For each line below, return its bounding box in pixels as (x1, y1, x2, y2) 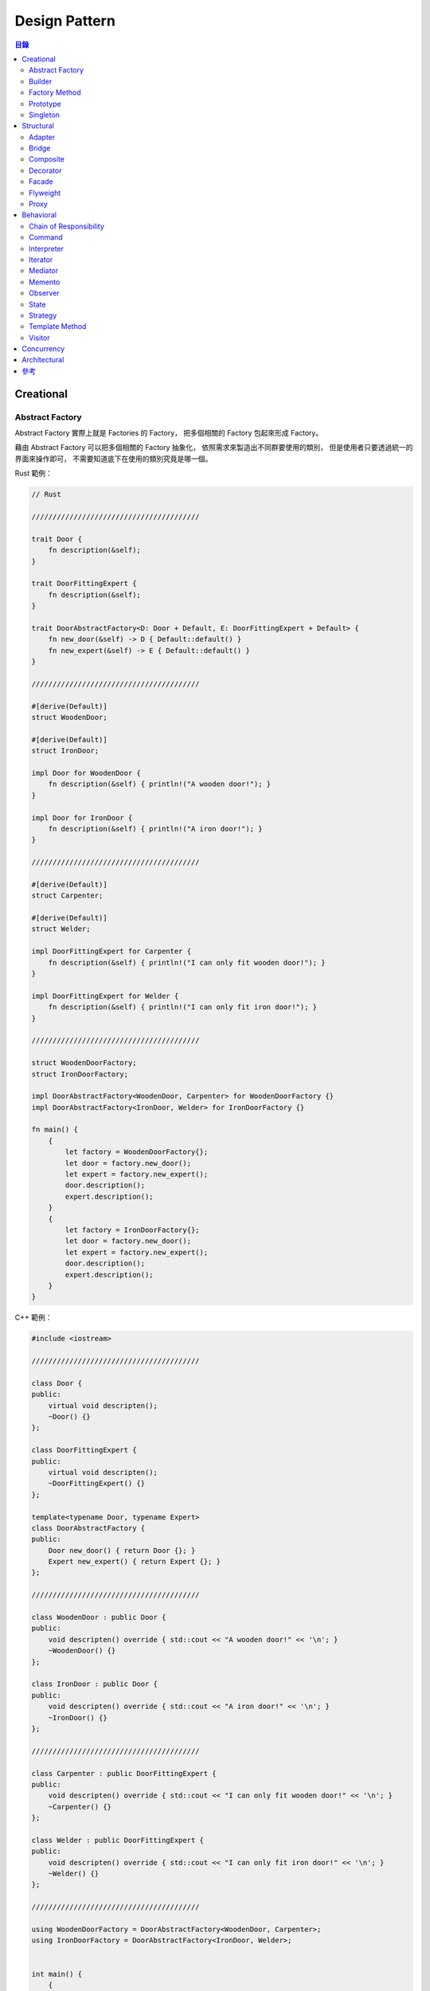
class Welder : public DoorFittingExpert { (31, 1836, 205, 1844)
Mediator (29, 266, 59, 276)
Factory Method (29, 88, 81, 97)
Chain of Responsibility (29, 221, 105, 231)
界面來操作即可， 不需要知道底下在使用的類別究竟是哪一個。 (14, 454, 213, 464)
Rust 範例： (14, 468, 53, 478)
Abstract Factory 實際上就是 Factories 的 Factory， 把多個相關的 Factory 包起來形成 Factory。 (14, 428, 323, 438)
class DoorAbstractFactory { (31, 1524, 146, 1532)
